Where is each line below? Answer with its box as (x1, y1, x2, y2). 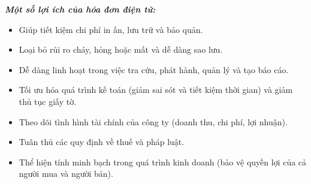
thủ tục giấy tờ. (19, 95, 77, 107)
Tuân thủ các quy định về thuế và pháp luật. (19, 135, 185, 148)
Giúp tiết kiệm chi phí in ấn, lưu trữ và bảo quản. (19, 23, 203, 35)
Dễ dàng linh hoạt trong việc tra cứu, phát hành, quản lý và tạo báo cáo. (19, 63, 289, 76)
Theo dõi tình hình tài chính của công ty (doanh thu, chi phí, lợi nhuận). (19, 115, 288, 128)
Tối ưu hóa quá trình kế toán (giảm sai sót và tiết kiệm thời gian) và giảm (19, 83, 293, 96)
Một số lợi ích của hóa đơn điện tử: (5, 3, 156, 15)
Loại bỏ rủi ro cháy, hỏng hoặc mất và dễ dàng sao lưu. (19, 43, 223, 56)
